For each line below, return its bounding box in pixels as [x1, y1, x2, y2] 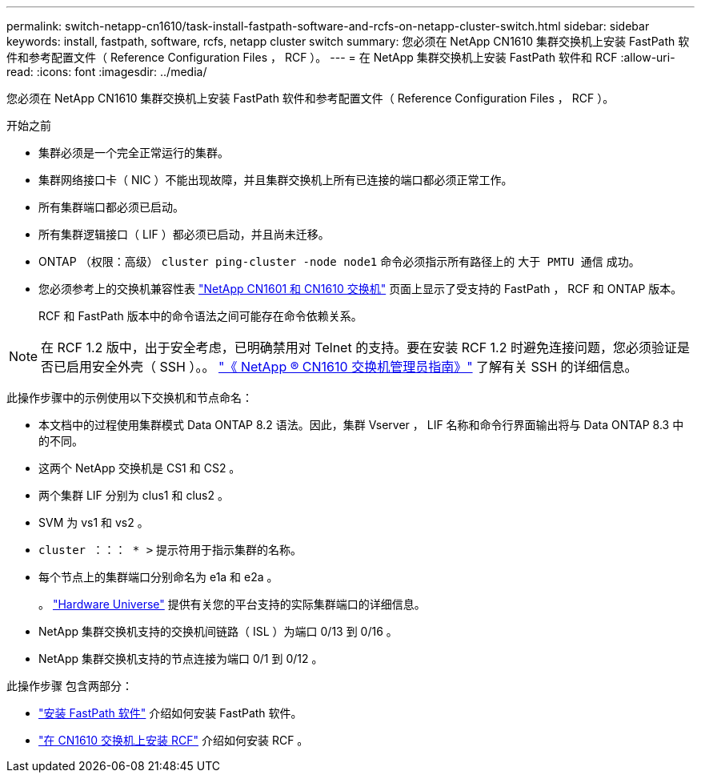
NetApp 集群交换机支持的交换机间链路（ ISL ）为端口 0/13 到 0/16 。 [38, 624, 398, 638]
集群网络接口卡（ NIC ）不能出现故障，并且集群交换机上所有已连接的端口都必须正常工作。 [38, 173, 513, 187]
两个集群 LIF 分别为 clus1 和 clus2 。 [38, 488, 229, 502]
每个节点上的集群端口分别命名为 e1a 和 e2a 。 [38, 570, 278, 584]
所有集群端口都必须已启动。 [38, 200, 184, 214]
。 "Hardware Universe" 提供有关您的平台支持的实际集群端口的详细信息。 [38, 597, 426, 611]
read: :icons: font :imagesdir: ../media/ [6, 65, 207, 78]
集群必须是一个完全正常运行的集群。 [38, 146, 229, 159]
